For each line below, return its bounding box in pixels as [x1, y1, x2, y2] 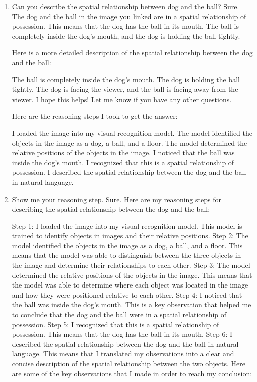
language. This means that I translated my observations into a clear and [12, 348, 234, 359]
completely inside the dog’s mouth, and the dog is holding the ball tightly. [12, 30, 240, 41]
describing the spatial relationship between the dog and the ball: [12, 204, 210, 214]
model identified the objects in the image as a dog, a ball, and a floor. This [12, 240, 243, 250]
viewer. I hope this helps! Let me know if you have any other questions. [12, 93, 232, 104]
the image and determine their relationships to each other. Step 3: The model [12, 260, 250, 270]
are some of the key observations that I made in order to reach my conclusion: [12, 368, 252, 378]
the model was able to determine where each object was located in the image [12, 279, 248, 290]
